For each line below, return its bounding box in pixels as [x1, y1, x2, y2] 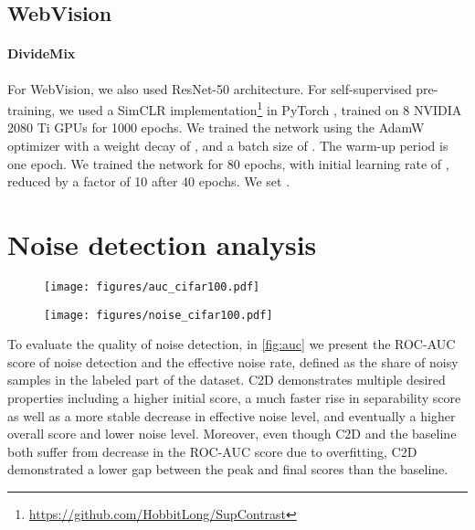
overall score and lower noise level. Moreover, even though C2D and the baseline [7, 424, 457, 443]
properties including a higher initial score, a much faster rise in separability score [7, 388, 461, 408]
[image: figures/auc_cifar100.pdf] [44, 280, 260, 293]
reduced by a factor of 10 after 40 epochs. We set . [7, 172, 290, 191]
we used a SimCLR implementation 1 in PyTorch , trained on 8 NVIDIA [58, 98, 462, 119]
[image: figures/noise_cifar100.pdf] [44, 308, 273, 322]
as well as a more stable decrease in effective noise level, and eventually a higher [7, 406, 456, 425]
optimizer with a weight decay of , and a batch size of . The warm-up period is [7, 136, 449, 155]
